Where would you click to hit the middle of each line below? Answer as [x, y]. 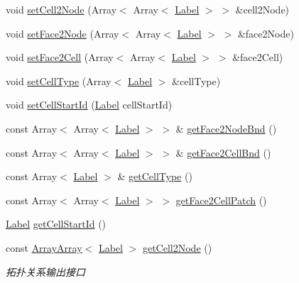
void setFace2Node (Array [62, 33]
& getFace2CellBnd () [223, 152]
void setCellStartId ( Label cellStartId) [89, 105]
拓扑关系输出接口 [45, 271]
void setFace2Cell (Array [60, 57]
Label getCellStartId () [56, 224]
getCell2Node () [177, 247]
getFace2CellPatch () [221, 200]
